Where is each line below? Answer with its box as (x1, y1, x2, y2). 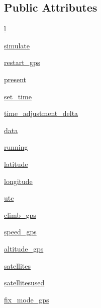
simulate (4, 40, 30, 50)
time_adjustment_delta (4, 108, 78, 118)
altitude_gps (4, 243, 44, 254)
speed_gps (4, 226, 37, 237)
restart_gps (4, 57, 40, 68)
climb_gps (4, 209, 36, 220)
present (4, 74, 27, 84)
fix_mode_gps (4, 294, 49, 304)
